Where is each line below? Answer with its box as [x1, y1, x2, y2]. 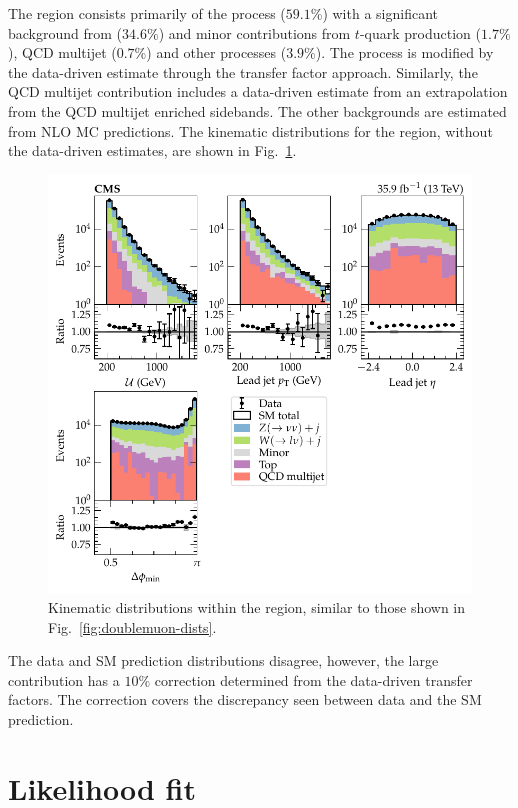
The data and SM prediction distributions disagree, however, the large [8, 650, 439, 671]
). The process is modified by [315, 42, 494, 63]
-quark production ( [359, 22, 481, 43]
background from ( [8, 22, 123, 43]
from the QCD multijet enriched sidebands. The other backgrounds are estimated [8, 100, 507, 121]
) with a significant [322, 3, 438, 23]
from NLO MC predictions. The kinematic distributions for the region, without [8, 120, 493, 141]
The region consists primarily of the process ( [8, 3, 286, 23]
